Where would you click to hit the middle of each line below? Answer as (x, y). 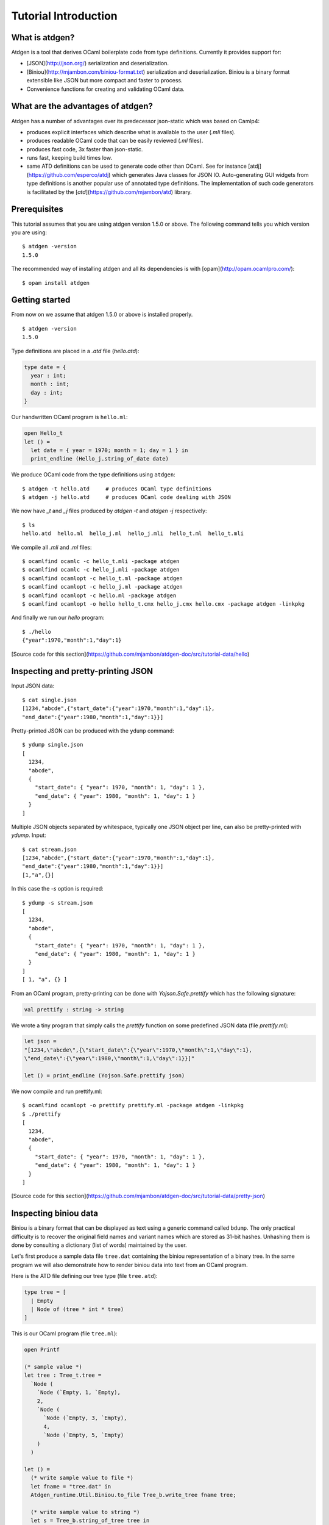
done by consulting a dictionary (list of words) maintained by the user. (99, 1245)
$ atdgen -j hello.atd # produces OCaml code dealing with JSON (126, 497)
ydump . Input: (29, 835)
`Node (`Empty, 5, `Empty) (84, 1435)
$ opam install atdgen (56, 283)
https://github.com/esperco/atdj (69, 174)
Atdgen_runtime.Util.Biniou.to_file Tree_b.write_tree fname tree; (133, 1495)
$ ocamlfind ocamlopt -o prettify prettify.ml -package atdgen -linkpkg (133, 1105)
